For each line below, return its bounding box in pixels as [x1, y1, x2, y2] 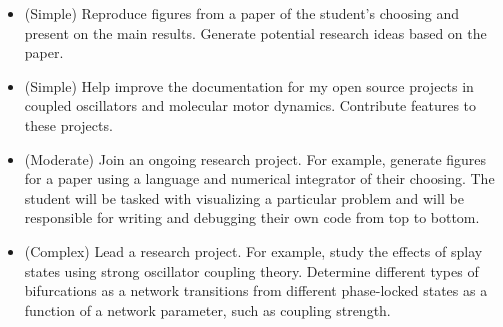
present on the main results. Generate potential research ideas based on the [24, 22, 487, 43]
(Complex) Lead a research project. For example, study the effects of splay [24, 240, 483, 261]
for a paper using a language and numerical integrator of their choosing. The [24, 168, 495, 189]
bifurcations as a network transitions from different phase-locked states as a [24, 280, 488, 301]
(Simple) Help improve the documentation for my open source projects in [24, 75, 474, 96]
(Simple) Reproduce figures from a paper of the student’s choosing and [24, 3, 460, 23]
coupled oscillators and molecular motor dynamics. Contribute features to [24, 95, 477, 116]
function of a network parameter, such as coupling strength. [24, 299, 391, 320]
